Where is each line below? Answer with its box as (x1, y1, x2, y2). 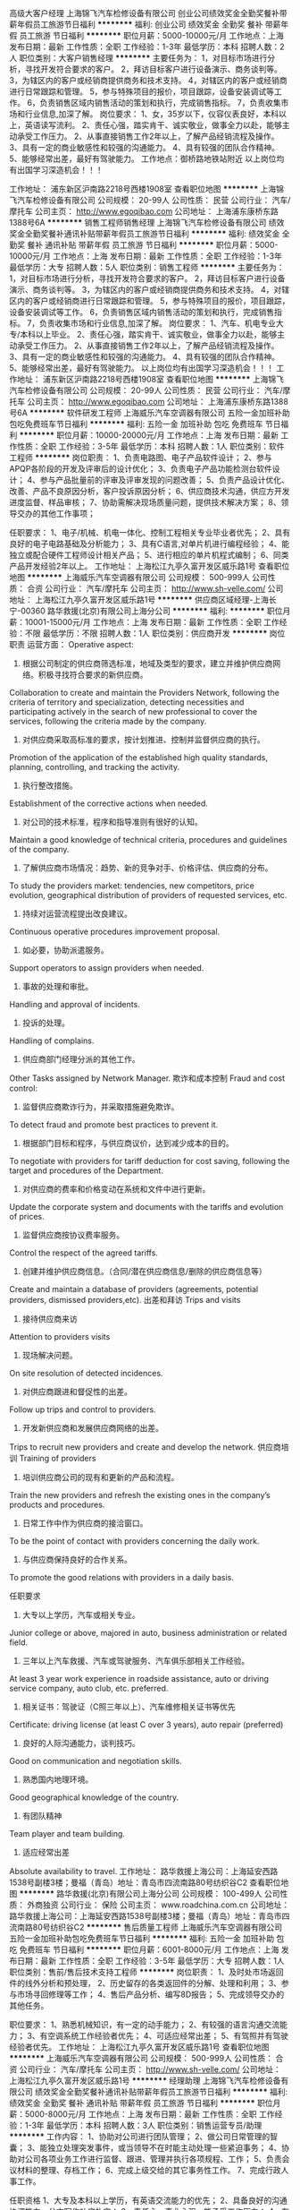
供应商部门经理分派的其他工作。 (21, 1054, 140, 1064)
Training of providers (19, 1453, 96, 1463)
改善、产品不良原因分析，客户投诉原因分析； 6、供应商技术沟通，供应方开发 (9, 486, 290, 496)
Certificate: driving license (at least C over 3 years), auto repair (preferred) (9, 1719, 284, 1730)
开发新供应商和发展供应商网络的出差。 (21, 1423, 163, 1433)
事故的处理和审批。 (21, 981, 94, 991)
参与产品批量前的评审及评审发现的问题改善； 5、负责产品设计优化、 (39, 475, 290, 485)
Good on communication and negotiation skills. (9, 1756, 182, 1766)
